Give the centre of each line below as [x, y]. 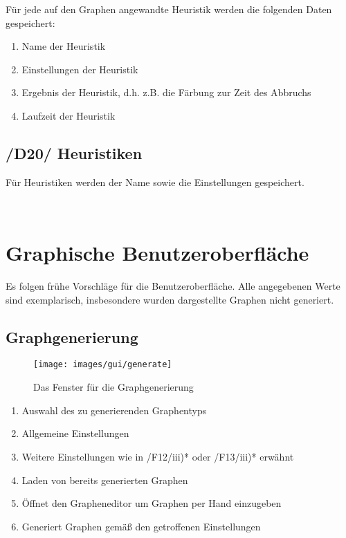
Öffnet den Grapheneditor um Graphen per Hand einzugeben [152, 503]
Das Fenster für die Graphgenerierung [113, 387]
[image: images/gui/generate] [103, 365]
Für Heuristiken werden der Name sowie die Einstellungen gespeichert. [155, 182]
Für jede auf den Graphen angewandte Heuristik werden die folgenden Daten [169, 9]
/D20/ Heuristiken [74, 152]
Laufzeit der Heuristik [69, 115]
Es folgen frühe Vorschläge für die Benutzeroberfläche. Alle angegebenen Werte [173, 286]
